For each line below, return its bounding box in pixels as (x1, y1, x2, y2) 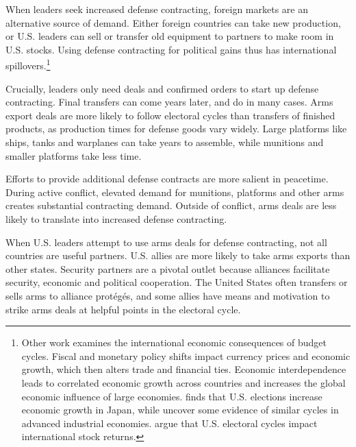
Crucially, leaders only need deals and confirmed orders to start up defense (5, 81, 319, 95)
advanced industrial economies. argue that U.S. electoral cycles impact (21, 415, 318, 430)
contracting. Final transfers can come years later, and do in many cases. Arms (5, 95, 333, 109)
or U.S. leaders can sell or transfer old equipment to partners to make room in (5, 29, 334, 43)
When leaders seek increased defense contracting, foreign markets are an (5, 2, 308, 16)
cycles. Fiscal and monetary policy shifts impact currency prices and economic (21, 348, 351, 363)
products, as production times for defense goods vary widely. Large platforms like (5, 121, 347, 136)
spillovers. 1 (5, 56, 51, 73)
